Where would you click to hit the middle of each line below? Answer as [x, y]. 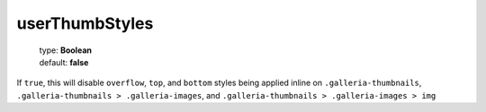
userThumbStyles [85, 23]
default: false [64, 62]
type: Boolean [65, 50]
